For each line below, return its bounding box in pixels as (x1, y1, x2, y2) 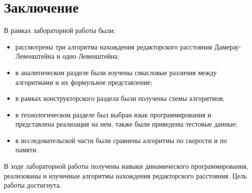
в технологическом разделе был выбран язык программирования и (15, 109, 212, 119)
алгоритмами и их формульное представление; (15, 77, 152, 87)
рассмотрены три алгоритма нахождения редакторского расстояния (15, 41, 212, 51)
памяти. (15, 145, 38, 155)
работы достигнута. (4, 180, 62, 190)
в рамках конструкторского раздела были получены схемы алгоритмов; (15, 93, 225, 103)
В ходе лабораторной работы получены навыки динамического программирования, (4, 161, 249, 171)
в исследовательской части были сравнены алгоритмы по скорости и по (15, 135, 227, 145)
